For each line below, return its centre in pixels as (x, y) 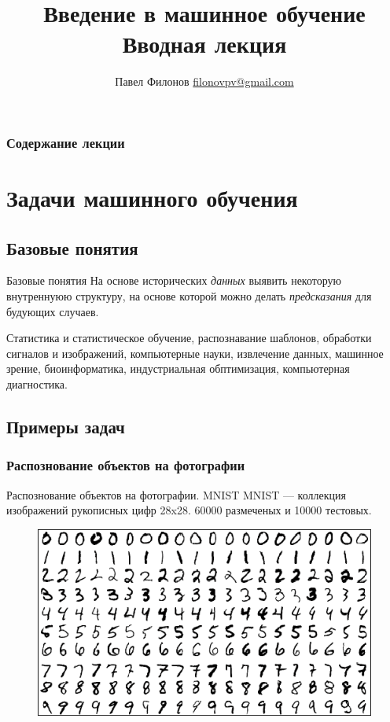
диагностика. (37, 383)
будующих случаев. (53, 311)
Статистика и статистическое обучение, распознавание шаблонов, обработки (189, 338)
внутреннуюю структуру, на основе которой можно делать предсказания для (189, 296)
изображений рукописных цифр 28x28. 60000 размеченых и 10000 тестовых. (189, 510)
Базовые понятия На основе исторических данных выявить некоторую (174, 280)
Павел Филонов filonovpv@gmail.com (204, 81)
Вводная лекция (204, 44)
